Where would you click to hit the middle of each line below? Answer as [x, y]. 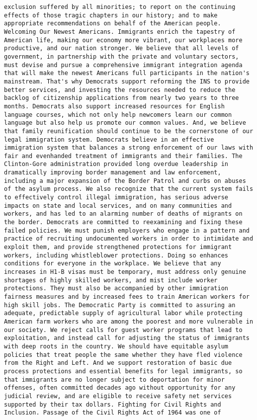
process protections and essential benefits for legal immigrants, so [123, 371]
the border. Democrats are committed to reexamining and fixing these [123, 222]
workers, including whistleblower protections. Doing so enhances [116, 255]
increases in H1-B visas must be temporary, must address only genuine [125, 272]
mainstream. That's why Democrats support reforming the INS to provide [127, 81]
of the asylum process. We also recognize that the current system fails [129, 189]
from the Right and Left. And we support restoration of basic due [118, 363]
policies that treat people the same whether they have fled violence [123, 355]
